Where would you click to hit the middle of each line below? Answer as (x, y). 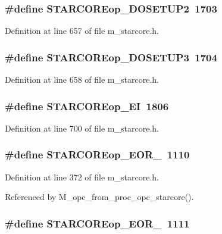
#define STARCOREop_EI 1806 (87, 106)
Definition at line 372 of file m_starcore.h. (82, 177)
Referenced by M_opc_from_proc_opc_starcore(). (99, 197)
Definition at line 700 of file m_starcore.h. (82, 128)
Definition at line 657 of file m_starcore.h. (82, 31)
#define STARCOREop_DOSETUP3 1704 (111, 57)
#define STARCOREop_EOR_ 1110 (97, 155)
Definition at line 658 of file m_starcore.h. (82, 79)
